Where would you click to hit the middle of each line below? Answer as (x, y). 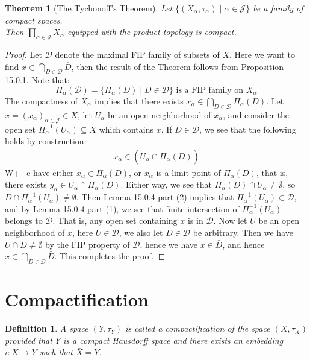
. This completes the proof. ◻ (110, 256)
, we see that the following (248, 129)
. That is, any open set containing (115, 220)
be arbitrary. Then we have (243, 232)
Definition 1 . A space (47, 328)
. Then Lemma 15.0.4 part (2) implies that (155, 197)
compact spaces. (34, 20)
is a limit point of (188, 172)
